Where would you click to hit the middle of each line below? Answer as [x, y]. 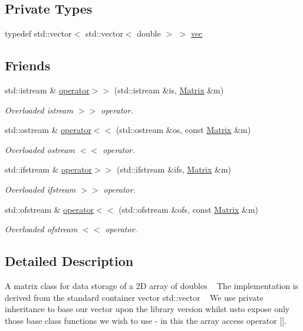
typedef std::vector [38, 33]
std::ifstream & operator [49, 169]
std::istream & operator [47, 90]
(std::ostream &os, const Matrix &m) [183, 130]
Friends [28, 65]
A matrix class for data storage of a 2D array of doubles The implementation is [152, 285]
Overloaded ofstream [41, 229]
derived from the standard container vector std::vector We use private [134, 297]
